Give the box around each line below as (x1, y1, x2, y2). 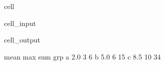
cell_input (4, 17, 36, 28)
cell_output (4, 34, 40, 45)
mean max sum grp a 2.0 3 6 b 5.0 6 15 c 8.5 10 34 (4, 51, 161, 61)
